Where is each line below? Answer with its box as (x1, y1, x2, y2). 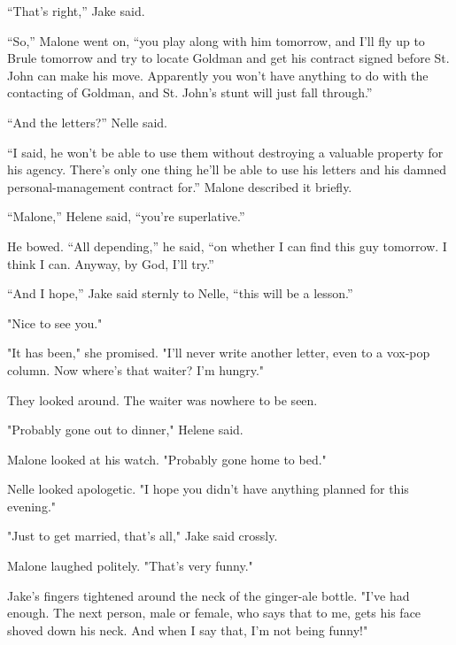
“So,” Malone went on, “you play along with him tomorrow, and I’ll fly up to (7, 31, 425, 50)
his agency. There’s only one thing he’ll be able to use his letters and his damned (7, 160, 446, 179)
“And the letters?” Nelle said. (7, 112, 168, 131)
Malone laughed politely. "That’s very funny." (7, 557, 253, 575)
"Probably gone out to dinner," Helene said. (7, 420, 243, 439)
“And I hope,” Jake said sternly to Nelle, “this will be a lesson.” (7, 284, 353, 303)
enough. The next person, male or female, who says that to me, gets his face (7, 603, 421, 622)
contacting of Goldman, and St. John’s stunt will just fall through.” (7, 83, 373, 102)
